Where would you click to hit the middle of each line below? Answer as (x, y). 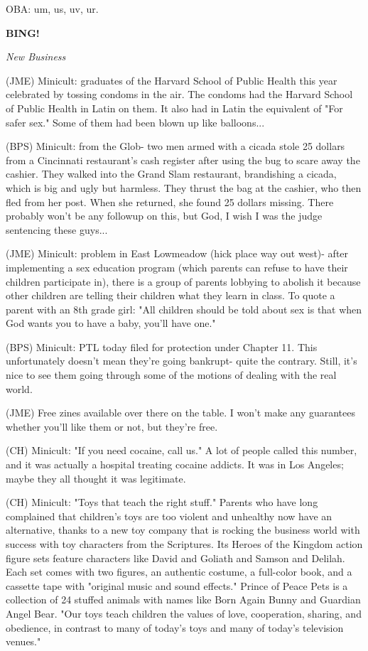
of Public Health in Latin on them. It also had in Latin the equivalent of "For (174, 108)
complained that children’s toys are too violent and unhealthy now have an (169, 516)
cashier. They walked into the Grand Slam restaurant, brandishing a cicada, (171, 174)
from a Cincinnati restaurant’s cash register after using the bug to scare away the (183, 160)
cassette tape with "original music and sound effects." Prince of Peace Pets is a (177, 585)
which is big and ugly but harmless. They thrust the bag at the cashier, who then (184, 187)
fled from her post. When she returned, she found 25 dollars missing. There (170, 201)
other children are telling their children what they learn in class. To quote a (171, 295)
